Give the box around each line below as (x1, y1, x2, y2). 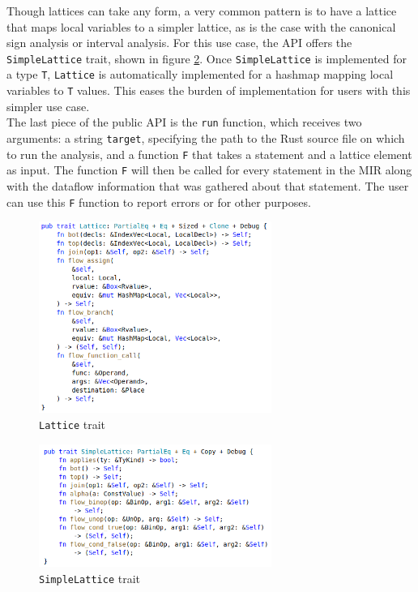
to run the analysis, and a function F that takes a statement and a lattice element (6, 145, 412, 162)
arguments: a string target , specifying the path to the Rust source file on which (6, 130, 405, 146)
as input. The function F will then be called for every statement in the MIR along (6, 161, 412, 178)
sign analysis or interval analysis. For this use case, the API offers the (6, 34, 352, 51)
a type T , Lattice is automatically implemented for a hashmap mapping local (6, 66, 394, 83)
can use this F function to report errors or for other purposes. (6, 193, 311, 210)
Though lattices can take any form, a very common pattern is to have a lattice (6, 2, 397, 19)
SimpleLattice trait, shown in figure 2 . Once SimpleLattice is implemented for (6, 49, 407, 66)
